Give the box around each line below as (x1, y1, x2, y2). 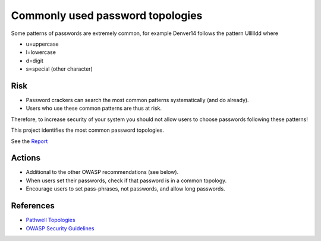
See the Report (11, 137, 48, 145)
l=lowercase (26, 49, 56, 56)
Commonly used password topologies (11, 9, 203, 22)
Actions (11, 153, 41, 163)
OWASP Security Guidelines (26, 224, 95, 232)
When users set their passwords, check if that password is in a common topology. (26, 177, 227, 184)
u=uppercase (26, 40, 59, 47)
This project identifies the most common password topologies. (11, 126, 165, 134)
